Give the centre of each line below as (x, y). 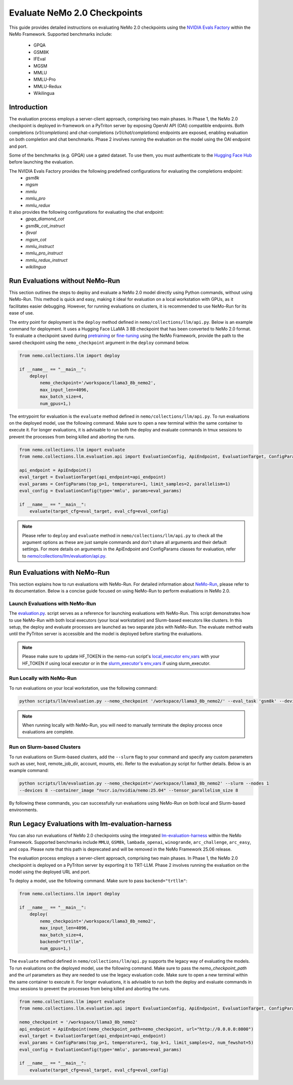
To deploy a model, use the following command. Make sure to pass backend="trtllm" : (98, 881)
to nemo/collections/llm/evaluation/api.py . (64, 556)
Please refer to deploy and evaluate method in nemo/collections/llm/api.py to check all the (123, 535)
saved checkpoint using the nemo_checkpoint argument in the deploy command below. (99, 342)
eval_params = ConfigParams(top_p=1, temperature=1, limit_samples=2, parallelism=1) (125, 484)
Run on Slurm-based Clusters (45, 747)
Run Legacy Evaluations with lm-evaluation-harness (90, 824)
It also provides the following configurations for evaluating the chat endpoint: (86, 212)
